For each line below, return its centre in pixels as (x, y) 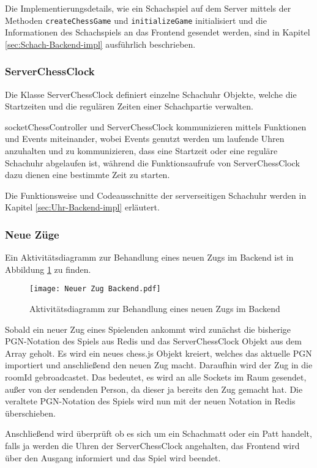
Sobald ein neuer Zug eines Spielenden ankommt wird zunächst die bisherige (148, 329)
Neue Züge (32, 234)
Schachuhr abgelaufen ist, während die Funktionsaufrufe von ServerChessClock (152, 162)
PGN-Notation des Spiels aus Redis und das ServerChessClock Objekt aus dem (153, 341)
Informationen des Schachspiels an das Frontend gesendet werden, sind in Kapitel (158, 32)
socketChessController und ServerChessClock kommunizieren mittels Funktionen (156, 126)
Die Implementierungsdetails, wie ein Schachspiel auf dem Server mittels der (148, 8)
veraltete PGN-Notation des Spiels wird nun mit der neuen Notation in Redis (150, 401)
